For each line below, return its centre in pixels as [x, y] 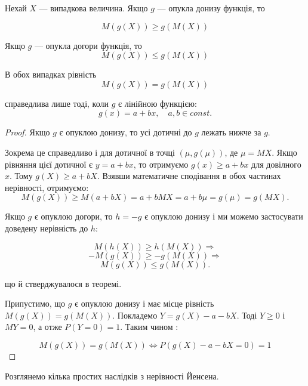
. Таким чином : [149, 327]
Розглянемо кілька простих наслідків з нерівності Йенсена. [112, 376]
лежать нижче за [231, 132]
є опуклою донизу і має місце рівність [144, 303]
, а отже [47, 327]
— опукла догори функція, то [88, 45]
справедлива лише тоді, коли [57, 103]
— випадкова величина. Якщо [93, 8]
